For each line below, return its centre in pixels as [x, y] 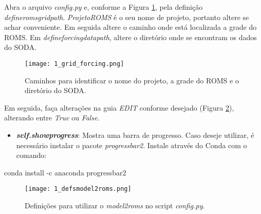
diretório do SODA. [55, 90]
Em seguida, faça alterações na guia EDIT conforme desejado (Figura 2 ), [119, 107]
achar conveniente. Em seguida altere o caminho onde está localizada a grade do [130, 27]
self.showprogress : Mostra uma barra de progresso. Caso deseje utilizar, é [135, 135]
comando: [31, 155]
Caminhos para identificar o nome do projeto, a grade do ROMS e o [132, 80]
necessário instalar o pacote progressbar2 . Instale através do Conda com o [132, 145]
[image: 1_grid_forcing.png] [74, 64]
